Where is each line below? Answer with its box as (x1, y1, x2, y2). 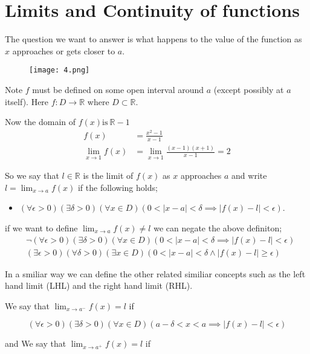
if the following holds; (77, 181, 158, 193)
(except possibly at (213, 83, 284, 95)
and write (231, 169, 267, 182)
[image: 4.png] (29, 66, 90, 75)
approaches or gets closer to (12, 44, 115, 57)
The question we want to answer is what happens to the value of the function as (5, 33, 302, 45)
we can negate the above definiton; (153, 222, 282, 234)
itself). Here (5, 95, 49, 108)
